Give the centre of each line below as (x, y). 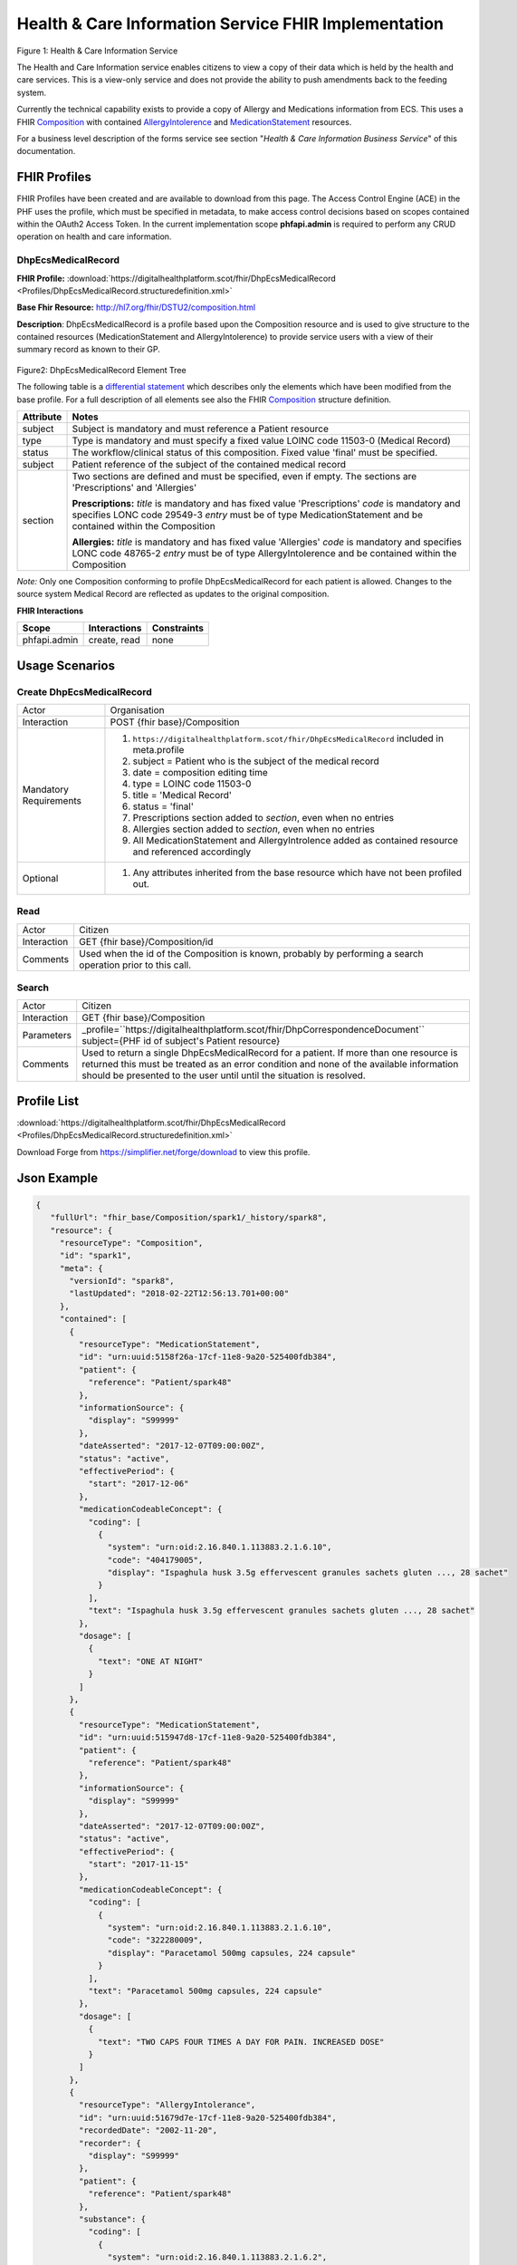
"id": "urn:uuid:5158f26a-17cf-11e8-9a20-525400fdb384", (207, 1357)
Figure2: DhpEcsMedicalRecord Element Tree (101, 370)
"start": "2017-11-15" (139, 1865)
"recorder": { (110, 2143)
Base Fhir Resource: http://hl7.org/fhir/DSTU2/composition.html (136, 307)
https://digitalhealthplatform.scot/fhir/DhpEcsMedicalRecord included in (288, 738)
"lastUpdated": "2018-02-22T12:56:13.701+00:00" (179, 1294)
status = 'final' (163, 806)
